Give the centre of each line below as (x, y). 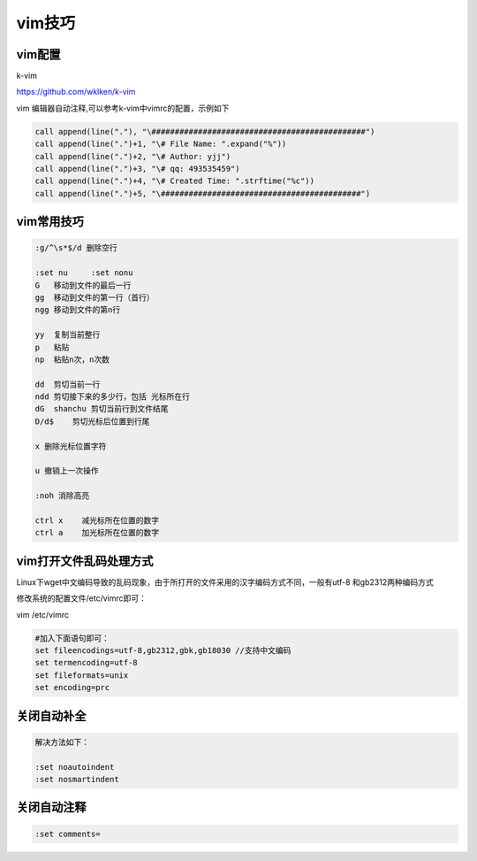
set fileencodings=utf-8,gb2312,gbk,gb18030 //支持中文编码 (163, 651)
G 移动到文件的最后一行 (83, 285)
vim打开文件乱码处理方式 (85, 561)
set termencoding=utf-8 (87, 663)
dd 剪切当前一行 (68, 384)
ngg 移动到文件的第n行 (78, 310)
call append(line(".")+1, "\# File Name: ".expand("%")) (161, 144)
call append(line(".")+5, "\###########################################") (203, 193)
